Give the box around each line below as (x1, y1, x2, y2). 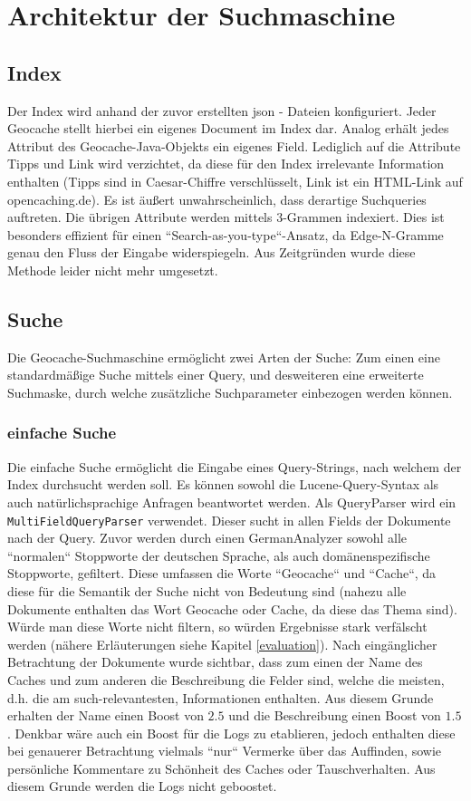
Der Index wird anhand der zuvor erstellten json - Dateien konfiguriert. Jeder (7, 101, 437, 120)
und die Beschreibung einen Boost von (228, 706, 441, 725)
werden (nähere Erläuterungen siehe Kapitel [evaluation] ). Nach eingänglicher (7, 634, 437, 653)
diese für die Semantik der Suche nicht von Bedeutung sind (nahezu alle (7, 581, 407, 600)
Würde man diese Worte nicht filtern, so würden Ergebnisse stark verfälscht (7, 617, 428, 636)
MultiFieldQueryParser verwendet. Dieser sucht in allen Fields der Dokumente (7, 510, 451, 529)
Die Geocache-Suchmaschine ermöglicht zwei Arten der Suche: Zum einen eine (7, 347, 440, 366)
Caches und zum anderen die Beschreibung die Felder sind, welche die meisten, (7, 670, 445, 689)
